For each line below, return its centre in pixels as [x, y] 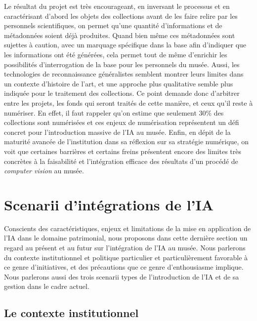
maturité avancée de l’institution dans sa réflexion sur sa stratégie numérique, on [126, 141]
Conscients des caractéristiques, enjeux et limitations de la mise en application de [128, 228]
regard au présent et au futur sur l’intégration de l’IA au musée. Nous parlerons [125, 247]
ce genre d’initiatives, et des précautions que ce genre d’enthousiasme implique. [124, 267]
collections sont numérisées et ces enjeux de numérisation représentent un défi [122, 122]
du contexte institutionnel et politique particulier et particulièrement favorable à [126, 257]
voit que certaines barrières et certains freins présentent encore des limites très [123, 151]
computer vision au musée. [44, 171]
